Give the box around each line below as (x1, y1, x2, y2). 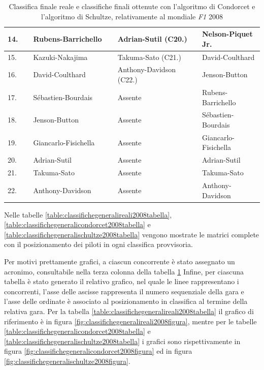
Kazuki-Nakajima (33, 51, 88, 62)
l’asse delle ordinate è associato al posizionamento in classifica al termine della (4, 296, 248, 306)
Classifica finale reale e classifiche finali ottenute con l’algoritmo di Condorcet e (9, 1, 255, 11)
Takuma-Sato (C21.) (117, 51, 181, 62)
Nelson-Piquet (202, 28, 253, 39)
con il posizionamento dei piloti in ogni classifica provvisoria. (4, 239, 193, 250)
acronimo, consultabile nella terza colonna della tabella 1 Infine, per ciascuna (4, 266, 244, 276)
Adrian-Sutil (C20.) (117, 33, 187, 44)
